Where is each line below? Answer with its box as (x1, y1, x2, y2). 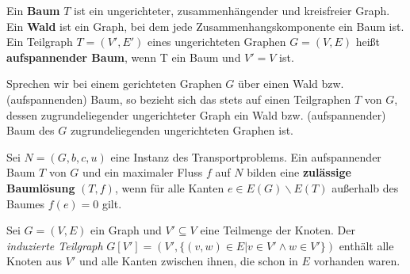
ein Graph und (90, 222, 162, 238)
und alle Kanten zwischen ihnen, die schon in (79, 253, 298, 269)
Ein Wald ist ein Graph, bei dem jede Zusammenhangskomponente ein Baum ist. (6, 17, 404, 34)
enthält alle (339, 237, 394, 253)
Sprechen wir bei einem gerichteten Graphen (6, 75, 222, 92)
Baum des (6, 122, 55, 139)
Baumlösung (6, 179, 75, 196)
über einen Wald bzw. (238, 75, 344, 92)
